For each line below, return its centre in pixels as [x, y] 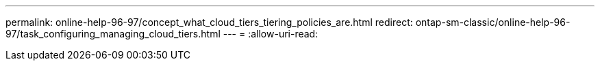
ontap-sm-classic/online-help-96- [493, 22]
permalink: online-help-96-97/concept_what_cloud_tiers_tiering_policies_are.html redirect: [209, 22]
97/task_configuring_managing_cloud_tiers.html [113, 34]
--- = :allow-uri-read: [271, 34]
